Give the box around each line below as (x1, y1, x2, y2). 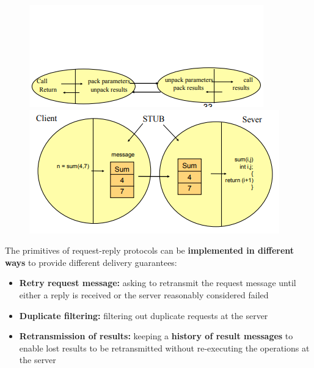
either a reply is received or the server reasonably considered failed (19, 288, 269, 301)
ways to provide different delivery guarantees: (5, 256, 177, 268)
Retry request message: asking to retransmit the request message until (19, 276, 296, 289)
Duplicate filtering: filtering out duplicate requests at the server (19, 309, 268, 322)
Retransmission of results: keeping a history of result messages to (19, 329, 293, 342)
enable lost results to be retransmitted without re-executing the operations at (19, 341, 310, 354)
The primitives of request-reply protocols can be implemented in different (5, 244, 294, 257)
